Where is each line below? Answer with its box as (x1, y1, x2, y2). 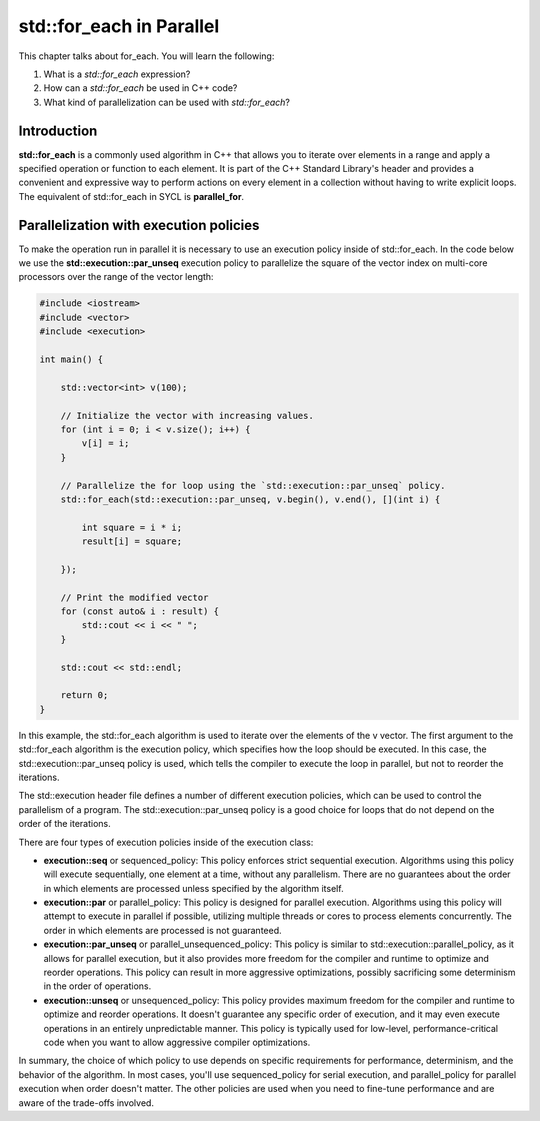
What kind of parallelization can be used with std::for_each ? (43, 96, 290, 108)
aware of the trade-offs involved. (18, 1096, 155, 1109)
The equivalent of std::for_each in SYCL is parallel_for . (18, 190, 245, 202)
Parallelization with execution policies (18, 216, 260, 234)
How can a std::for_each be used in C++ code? (43, 82, 238, 94)
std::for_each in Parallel (18, 15, 220, 37)
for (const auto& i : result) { (60, 606, 220, 617)
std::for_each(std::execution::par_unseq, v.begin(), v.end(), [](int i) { (60, 493, 441, 505)
